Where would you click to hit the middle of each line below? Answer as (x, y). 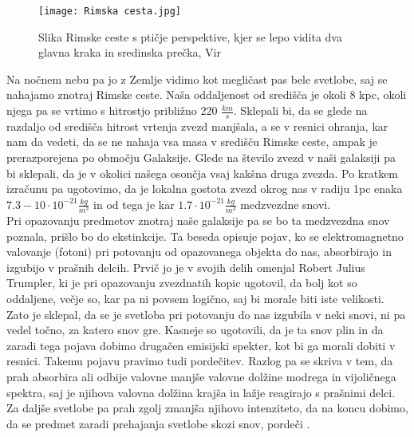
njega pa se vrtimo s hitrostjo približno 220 (112, 110)
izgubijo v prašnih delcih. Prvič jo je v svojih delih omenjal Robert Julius (186, 267)
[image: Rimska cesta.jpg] (110, 11)
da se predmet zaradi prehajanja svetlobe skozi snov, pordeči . (158, 423)
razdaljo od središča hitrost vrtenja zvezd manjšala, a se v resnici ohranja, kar (197, 126)
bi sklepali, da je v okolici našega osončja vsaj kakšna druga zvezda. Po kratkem (203, 173)
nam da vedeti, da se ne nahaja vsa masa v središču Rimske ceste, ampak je (192, 142)
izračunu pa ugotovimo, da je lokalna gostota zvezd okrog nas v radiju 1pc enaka (205, 189)
